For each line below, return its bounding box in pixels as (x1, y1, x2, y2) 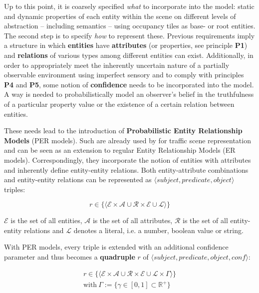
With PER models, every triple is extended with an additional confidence (4, 242, 229, 252)
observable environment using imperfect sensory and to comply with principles (4, 69, 244, 80)
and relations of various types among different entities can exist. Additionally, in (4, 49, 254, 60)
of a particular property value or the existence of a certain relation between (4, 98, 235, 109)
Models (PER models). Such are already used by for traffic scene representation (4, 135, 251, 145)
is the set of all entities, (10, 215, 82, 226)
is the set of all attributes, (92, 215, 173, 226)
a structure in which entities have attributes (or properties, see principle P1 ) (4, 40, 248, 50)
